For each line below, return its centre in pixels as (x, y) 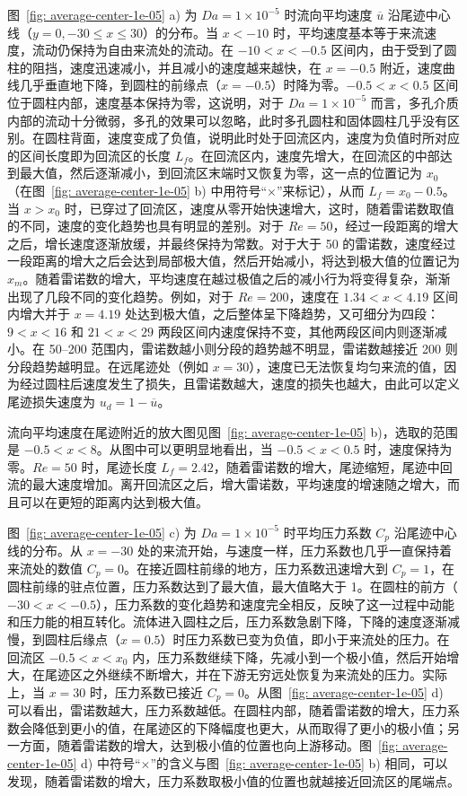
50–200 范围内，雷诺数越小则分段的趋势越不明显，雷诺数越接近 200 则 (253, 349)
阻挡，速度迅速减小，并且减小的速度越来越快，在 (176, 67)
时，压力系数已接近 (147, 691)
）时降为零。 (308, 85)
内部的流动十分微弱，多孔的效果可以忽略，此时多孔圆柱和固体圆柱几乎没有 (227, 120)
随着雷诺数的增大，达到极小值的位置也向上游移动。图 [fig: (228, 745)
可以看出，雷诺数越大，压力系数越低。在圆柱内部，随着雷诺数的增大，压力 (227, 710)
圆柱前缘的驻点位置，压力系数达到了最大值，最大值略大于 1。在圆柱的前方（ (233, 586)
